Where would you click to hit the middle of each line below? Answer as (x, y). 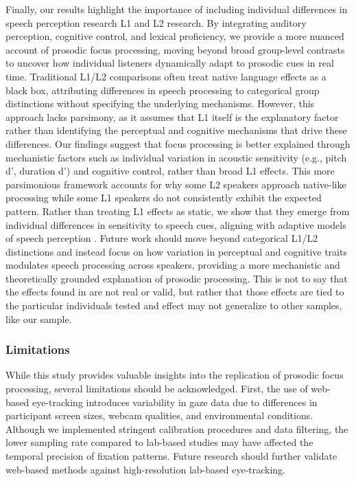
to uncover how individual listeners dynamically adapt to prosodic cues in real (170, 63)
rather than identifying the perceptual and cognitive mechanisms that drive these (176, 130)
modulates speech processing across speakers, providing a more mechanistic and (173, 265)
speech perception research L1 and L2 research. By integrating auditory (156, 22)
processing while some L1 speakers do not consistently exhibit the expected (164, 198)
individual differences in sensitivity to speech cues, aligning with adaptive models (176, 224)
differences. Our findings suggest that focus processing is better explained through (178, 143)
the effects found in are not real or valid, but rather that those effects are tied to (175, 292)
